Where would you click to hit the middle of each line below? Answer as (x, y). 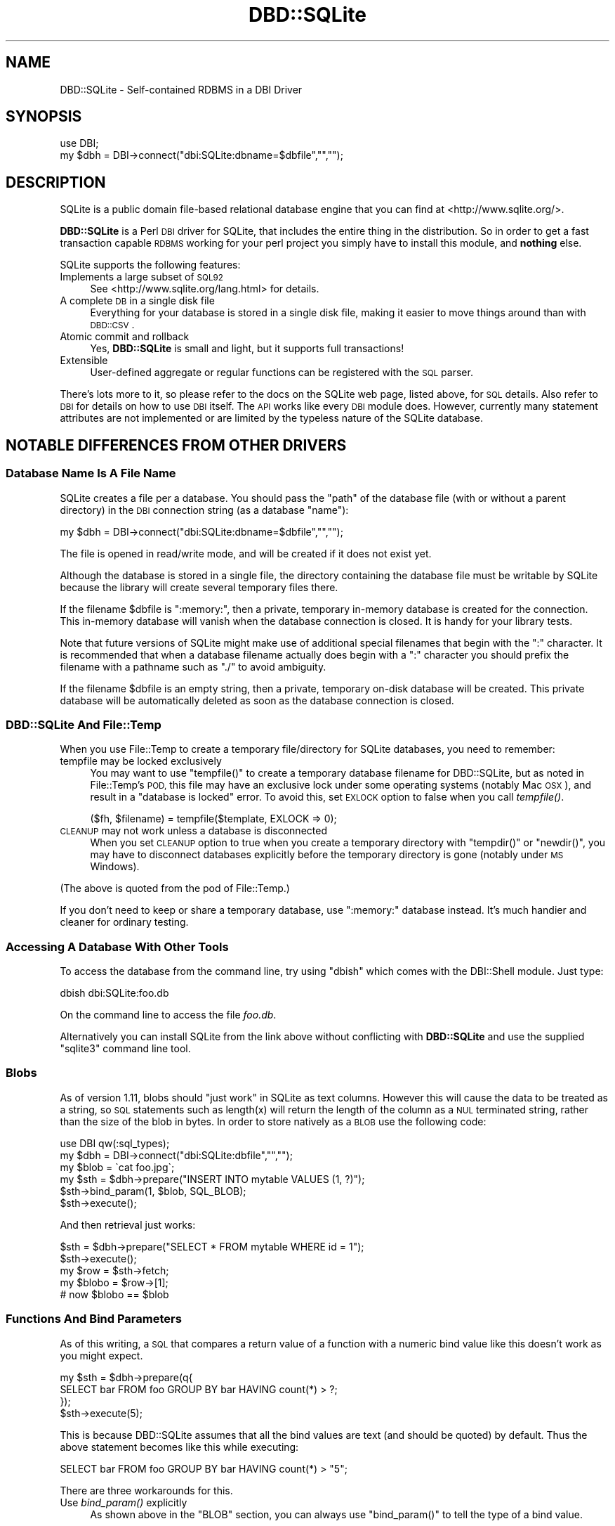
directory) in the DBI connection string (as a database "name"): (204, 510)
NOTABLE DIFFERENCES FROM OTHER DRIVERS (176, 445)
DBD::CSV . (112, 325)
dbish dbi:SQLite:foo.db (114, 993)
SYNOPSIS (44, 117)
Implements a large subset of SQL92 (141, 277)
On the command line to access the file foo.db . (168, 1015)
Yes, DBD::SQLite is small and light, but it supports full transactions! (247, 349)
